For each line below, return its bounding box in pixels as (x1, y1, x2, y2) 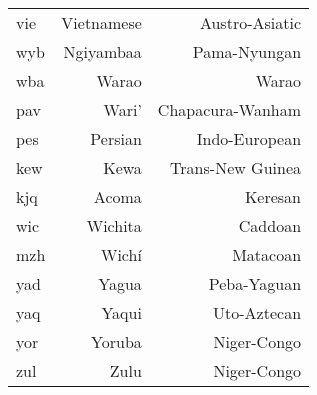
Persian (90, 127, 142, 150)
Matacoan (232, 243, 302, 266)
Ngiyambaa (63, 40, 142, 63)
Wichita (86, 214, 142, 237)
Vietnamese (61, 11, 142, 34)
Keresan (244, 185, 302, 208)
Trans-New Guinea (170, 156, 302, 179)
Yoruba (91, 330, 142, 353)
